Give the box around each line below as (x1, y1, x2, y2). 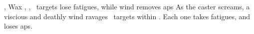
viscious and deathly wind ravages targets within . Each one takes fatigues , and (4, 11, 251, 21)
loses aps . (4, 21, 33, 31)
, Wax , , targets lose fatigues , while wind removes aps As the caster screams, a (4, 1, 250, 11)
